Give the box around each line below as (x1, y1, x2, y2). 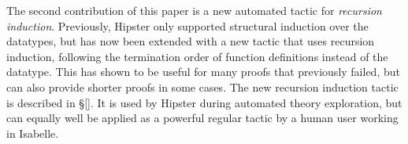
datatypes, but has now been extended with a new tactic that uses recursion (6, 33, 375, 49)
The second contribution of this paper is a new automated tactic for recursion (6, 2, 382, 18)
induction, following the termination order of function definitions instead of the (6, 48, 388, 64)
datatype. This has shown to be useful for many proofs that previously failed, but (6, 63, 400, 80)
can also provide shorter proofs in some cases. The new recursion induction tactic (6, 78, 399, 95)
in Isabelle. (6, 124, 59, 141)
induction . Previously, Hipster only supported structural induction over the (6, 17, 369, 34)
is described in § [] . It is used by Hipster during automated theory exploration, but (6, 94, 402, 110)
